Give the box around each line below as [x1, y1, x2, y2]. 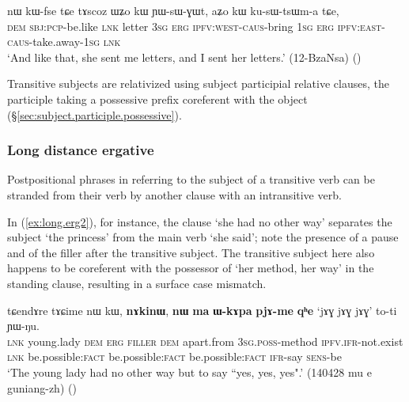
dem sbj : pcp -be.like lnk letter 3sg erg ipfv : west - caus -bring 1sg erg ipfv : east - [7, 17, 385, 34]
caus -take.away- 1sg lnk [7, 33, 121, 50]
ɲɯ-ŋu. [7, 317, 40, 334]
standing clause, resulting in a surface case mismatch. [7, 275, 267, 291]
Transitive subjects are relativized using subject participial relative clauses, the [7, 75, 389, 92]
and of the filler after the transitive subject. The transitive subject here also [7, 244, 375, 260]
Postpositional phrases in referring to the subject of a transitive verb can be [7, 171, 375, 188]
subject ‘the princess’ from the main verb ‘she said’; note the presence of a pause [7, 229, 399, 245]
